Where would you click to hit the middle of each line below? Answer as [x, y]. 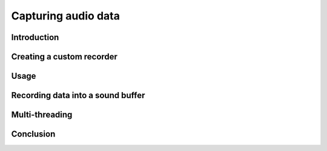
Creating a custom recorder [64, 57]
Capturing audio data [66, 16]
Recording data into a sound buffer [78, 96]
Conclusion [33, 134]
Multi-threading [42, 115]
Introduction [35, 37]
